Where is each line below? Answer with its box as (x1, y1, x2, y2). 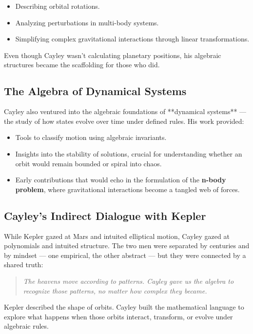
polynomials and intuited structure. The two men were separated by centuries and (4, 240, 250, 251)
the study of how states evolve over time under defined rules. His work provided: (4, 116, 244, 126)
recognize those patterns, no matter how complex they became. (23, 285, 207, 295)
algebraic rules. (4, 321, 49, 331)
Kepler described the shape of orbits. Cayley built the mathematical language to (4, 302, 244, 312)
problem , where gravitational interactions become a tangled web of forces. (15, 184, 240, 194)
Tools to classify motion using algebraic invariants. (15, 132, 167, 142)
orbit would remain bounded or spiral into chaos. (15, 158, 162, 168)
